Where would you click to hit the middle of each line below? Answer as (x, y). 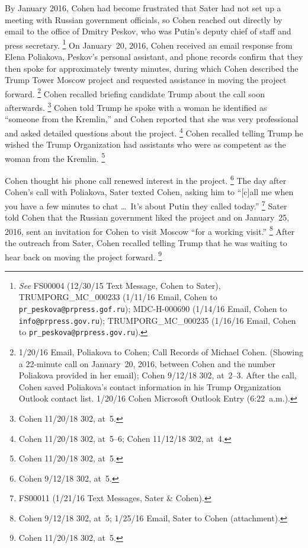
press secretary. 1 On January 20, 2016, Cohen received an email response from (149, 44)
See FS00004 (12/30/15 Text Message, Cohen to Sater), (120, 285)
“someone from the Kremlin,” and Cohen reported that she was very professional (152, 119)
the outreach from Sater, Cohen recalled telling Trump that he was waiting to (146, 242)
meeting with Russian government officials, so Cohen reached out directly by (144, 19)
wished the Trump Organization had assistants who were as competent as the (145, 144)
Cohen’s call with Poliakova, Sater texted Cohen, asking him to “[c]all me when (149, 192)
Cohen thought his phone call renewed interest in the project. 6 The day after (146, 179)
